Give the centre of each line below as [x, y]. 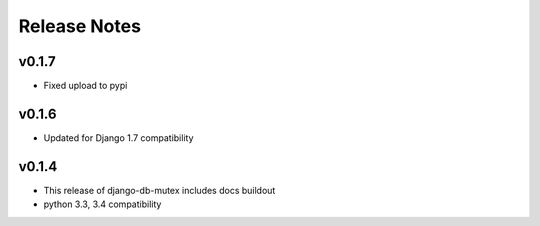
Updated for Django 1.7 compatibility [118, 137]
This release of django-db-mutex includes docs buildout [159, 190]
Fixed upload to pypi [85, 86]
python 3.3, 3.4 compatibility [102, 204]
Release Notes [80, 26]
